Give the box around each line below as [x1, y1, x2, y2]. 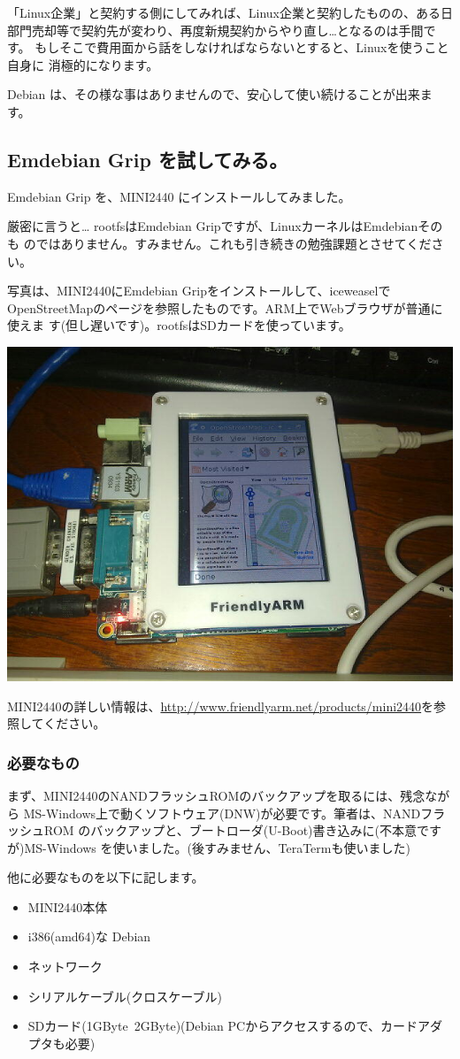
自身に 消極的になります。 [7, 55, 159, 73]
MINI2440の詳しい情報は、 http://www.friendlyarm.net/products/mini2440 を [7, 696, 434, 715]
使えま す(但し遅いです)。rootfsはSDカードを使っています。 [7, 316, 351, 334]
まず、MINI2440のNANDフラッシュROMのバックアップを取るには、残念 [7, 786, 425, 804]
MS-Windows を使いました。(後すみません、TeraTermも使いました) [24, 838, 410, 856]
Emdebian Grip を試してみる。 [7, 145, 288, 173]
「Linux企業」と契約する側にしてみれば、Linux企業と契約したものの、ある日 [7, 4, 453, 21]
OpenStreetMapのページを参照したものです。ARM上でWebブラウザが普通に [7, 298, 443, 317]
